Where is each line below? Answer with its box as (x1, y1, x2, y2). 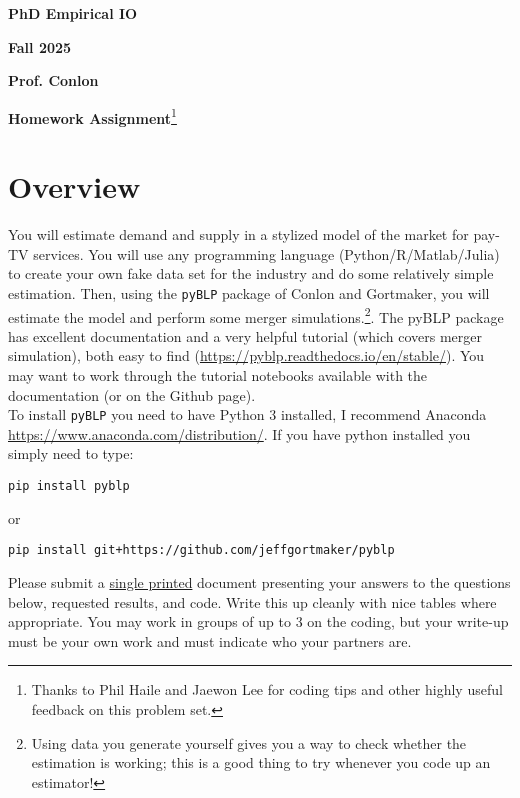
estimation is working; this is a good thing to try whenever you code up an (31, 752, 491, 773)
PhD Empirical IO (8, 3, 138, 23)
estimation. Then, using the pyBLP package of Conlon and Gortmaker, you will (8, 282, 490, 303)
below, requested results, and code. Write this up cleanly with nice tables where (8, 591, 497, 612)
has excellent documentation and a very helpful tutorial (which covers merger (8, 325, 483, 346)
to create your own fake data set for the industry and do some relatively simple (8, 263, 494, 284)
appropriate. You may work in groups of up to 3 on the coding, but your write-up (8, 611, 509, 632)
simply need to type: (8, 443, 134, 464)
